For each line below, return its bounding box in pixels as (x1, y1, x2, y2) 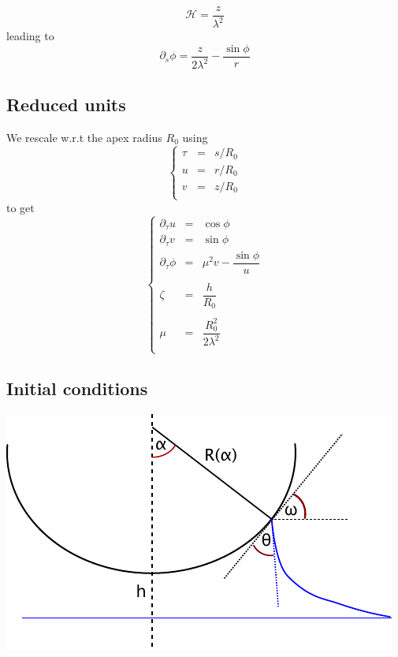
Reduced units (6, 91, 126, 116)
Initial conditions (6, 375, 148, 400)
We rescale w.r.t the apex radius (6, 129, 162, 145)
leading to (6, 28, 54, 44)
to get (6, 199, 35, 215)
